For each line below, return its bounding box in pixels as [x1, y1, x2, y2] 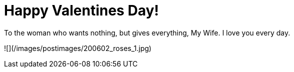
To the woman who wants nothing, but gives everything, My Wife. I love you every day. [4, 28, 290, 37]
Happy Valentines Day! [4, 2, 159, 19]
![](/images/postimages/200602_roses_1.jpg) [4, 43, 152, 52]
